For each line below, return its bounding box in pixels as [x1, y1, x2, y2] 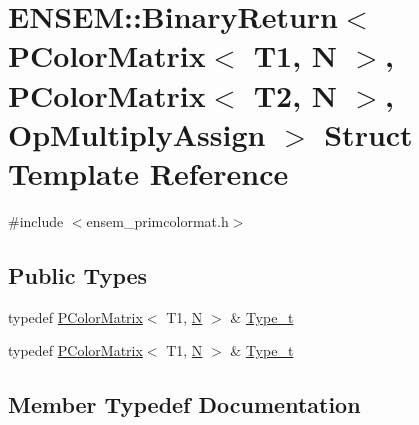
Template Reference [8, 152, 289, 193]
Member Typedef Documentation [8, 389, 361, 420]
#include [8, 210, 64, 231]
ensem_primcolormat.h [86, 210, 229, 231]
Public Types [8, 259, 148, 290]
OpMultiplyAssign [8, 113, 266, 154]
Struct [324, 113, 413, 154]
